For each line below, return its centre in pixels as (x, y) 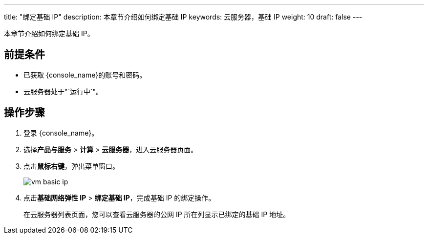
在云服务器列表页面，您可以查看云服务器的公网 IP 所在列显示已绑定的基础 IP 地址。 (157, 214)
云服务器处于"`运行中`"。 (63, 91)
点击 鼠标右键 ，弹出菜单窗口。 (71, 166)
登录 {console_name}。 (61, 133)
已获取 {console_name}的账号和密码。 (85, 75)
